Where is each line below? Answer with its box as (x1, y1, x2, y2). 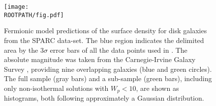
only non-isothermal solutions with (4, 83, 109, 93)
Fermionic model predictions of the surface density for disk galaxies (4, 25, 207, 36)
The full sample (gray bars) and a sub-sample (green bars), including (4, 73, 212, 84)
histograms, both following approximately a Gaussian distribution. (4, 93, 204, 103)
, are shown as (136, 83, 179, 93)
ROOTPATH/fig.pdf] (4, 11, 64, 19)
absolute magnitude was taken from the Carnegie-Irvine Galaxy (4, 54, 196, 64)
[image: (4, 3, 29, 10)
